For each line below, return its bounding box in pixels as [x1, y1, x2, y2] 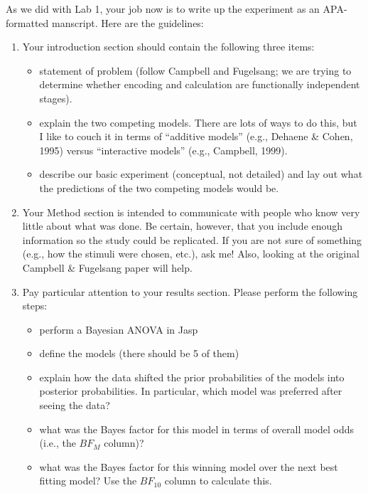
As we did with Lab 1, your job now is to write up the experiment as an [6, 1, 320, 16]
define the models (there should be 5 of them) [39, 346, 239, 361]
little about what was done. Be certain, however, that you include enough [22, 218, 343, 233]
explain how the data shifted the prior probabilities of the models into [39, 369, 345, 384]
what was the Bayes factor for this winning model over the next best [39, 459, 338, 474]
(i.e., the [39, 435, 76, 450]
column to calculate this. [164, 473, 272, 488]
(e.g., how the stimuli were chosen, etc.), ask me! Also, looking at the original [22, 246, 359, 261]
